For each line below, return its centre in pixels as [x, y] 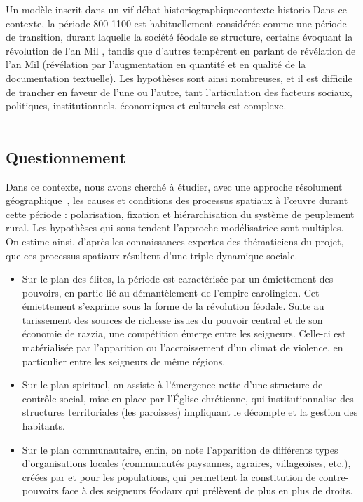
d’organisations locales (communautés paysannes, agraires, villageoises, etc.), [186, 463]
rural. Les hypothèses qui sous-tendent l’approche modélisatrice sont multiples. [175, 228]
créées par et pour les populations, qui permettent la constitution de [169, 476]
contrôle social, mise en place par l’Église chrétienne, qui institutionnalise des [188, 398]
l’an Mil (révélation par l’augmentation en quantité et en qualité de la [156, 64]
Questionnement [66, 157]
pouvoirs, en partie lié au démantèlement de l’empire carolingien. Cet [171, 292]
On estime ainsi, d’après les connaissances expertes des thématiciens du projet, [175, 241]
